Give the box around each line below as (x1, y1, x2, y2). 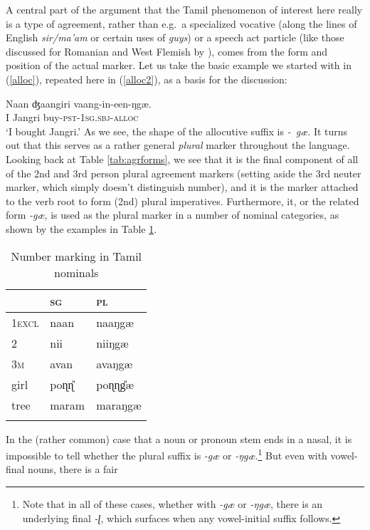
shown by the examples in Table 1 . (6, 221, 157, 236)
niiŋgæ (96, 334, 129, 351)
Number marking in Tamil (11, 247, 142, 264)
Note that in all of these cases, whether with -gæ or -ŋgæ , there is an (22, 496, 323, 511)
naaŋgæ (96, 313, 134, 331)
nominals (54, 264, 99, 281)
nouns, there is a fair (28, 462, 118, 477)
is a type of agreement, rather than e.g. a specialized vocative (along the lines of (6, 16, 357, 31)
